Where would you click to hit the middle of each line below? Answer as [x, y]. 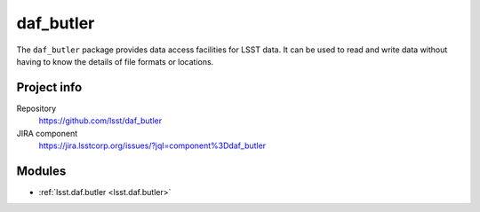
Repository [36, 108]
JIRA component [47, 133]
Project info [49, 87]
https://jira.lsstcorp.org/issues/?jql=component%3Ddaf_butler [152, 145]
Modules [41, 171]
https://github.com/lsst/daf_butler [100, 121]
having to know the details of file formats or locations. [115, 61]
